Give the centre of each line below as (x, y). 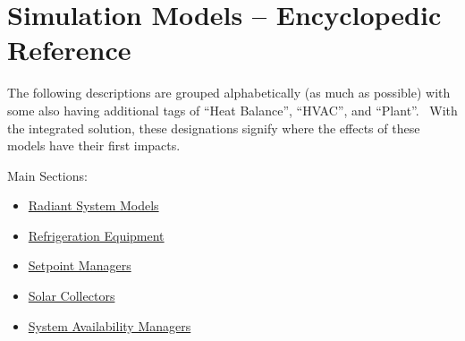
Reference (69, 50)
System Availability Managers (110, 325)
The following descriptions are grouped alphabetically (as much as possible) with (229, 93)
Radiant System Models (93, 205)
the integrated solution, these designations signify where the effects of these (214, 128)
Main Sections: (47, 175)
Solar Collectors (72, 296)
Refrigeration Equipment (96, 235)
